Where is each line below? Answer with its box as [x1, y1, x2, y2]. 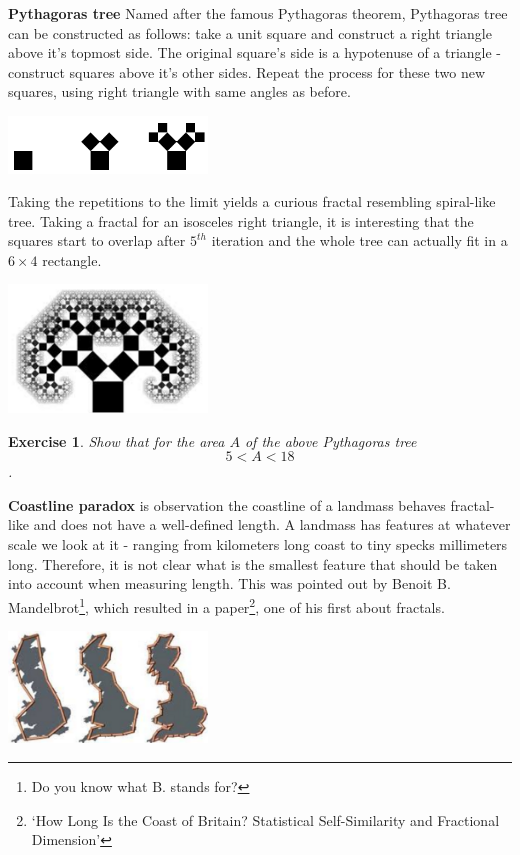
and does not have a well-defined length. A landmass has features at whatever [33, 514, 511, 535]
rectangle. [42, 249, 102, 270]
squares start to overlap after [8, 230, 186, 251]
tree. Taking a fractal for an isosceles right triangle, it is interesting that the [8, 210, 474, 231]
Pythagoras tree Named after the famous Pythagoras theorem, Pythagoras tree [8, 3, 508, 23]
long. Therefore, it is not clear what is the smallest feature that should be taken [8, 553, 498, 574]
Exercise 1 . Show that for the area [8, 430, 225, 451]
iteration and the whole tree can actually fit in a [211, 230, 508, 251]
